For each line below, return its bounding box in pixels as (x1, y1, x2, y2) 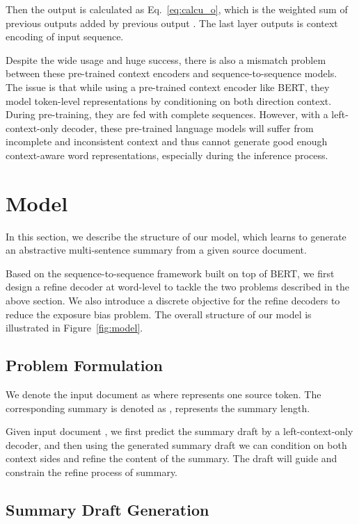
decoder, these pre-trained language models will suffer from (61, 120, 314, 135)
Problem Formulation (6, 354, 163, 376)
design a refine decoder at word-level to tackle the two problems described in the (6, 279, 349, 294)
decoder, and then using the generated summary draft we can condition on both (6, 437, 347, 452)
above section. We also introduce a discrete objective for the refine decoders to (6, 293, 340, 308)
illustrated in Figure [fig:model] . (6, 320, 143, 335)
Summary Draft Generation (6, 498, 209, 520)
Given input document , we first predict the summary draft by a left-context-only (6, 424, 353, 439)
